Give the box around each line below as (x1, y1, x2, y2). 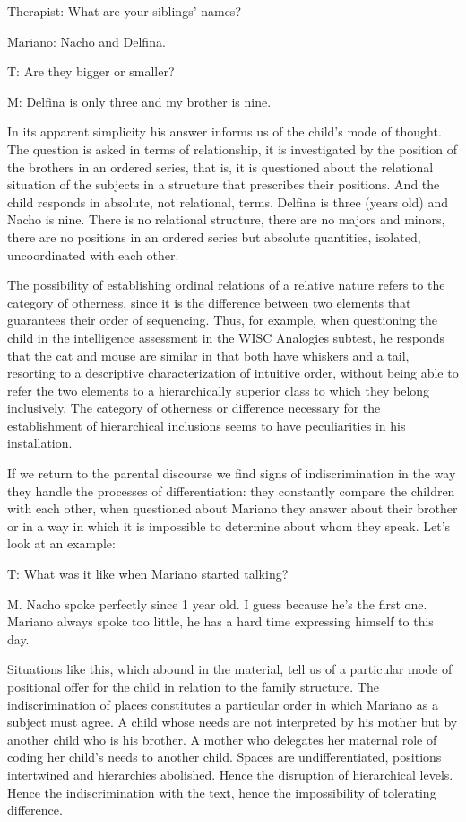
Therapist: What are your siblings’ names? (7, 2, 241, 20)
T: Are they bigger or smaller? (7, 62, 175, 81)
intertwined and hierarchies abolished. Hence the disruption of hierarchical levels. (7, 765, 453, 783)
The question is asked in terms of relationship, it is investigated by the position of (7, 139, 457, 158)
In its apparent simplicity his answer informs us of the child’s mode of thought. (7, 122, 442, 141)
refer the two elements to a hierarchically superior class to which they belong (7, 380, 430, 399)
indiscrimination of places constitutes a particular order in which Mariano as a (7, 695, 438, 713)
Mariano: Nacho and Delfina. (7, 31, 166, 50)
